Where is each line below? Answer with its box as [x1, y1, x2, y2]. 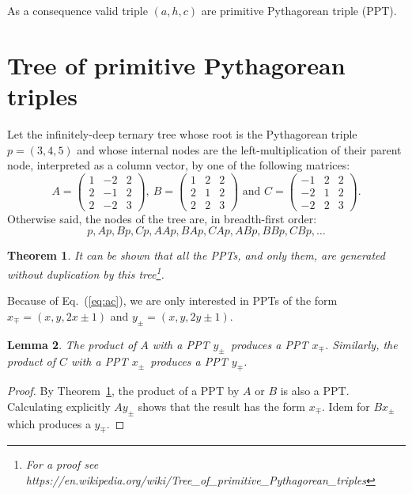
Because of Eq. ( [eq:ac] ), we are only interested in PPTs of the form [7, 292, 338, 309]
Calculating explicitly [7, 397, 111, 414]
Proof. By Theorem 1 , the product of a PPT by [7, 382, 240, 399]
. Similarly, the [324, 336, 398, 352]
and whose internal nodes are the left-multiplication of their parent [77, 141, 402, 158]
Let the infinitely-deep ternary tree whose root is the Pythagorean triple [7, 125, 357, 142]
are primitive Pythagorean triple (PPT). [201, 2, 397, 18]
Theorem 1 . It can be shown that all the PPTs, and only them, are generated [7, 247, 385, 264]
